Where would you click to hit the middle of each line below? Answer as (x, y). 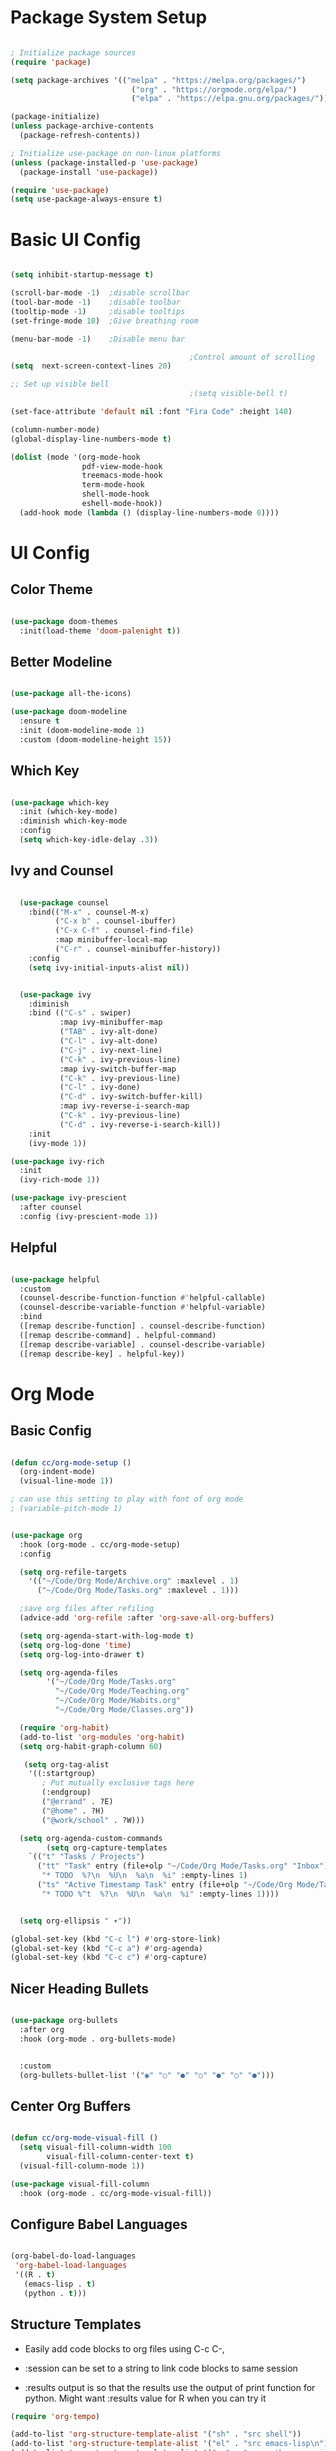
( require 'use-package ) (60, 190)
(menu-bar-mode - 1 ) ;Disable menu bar (98, 339)
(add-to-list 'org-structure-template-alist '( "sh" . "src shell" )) (156, 2434)
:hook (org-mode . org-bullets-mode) (98, 2039)
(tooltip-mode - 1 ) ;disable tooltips (98, 311)
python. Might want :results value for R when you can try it (145, 2398)
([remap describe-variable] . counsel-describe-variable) (143, 1344)
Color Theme (51, 589)
